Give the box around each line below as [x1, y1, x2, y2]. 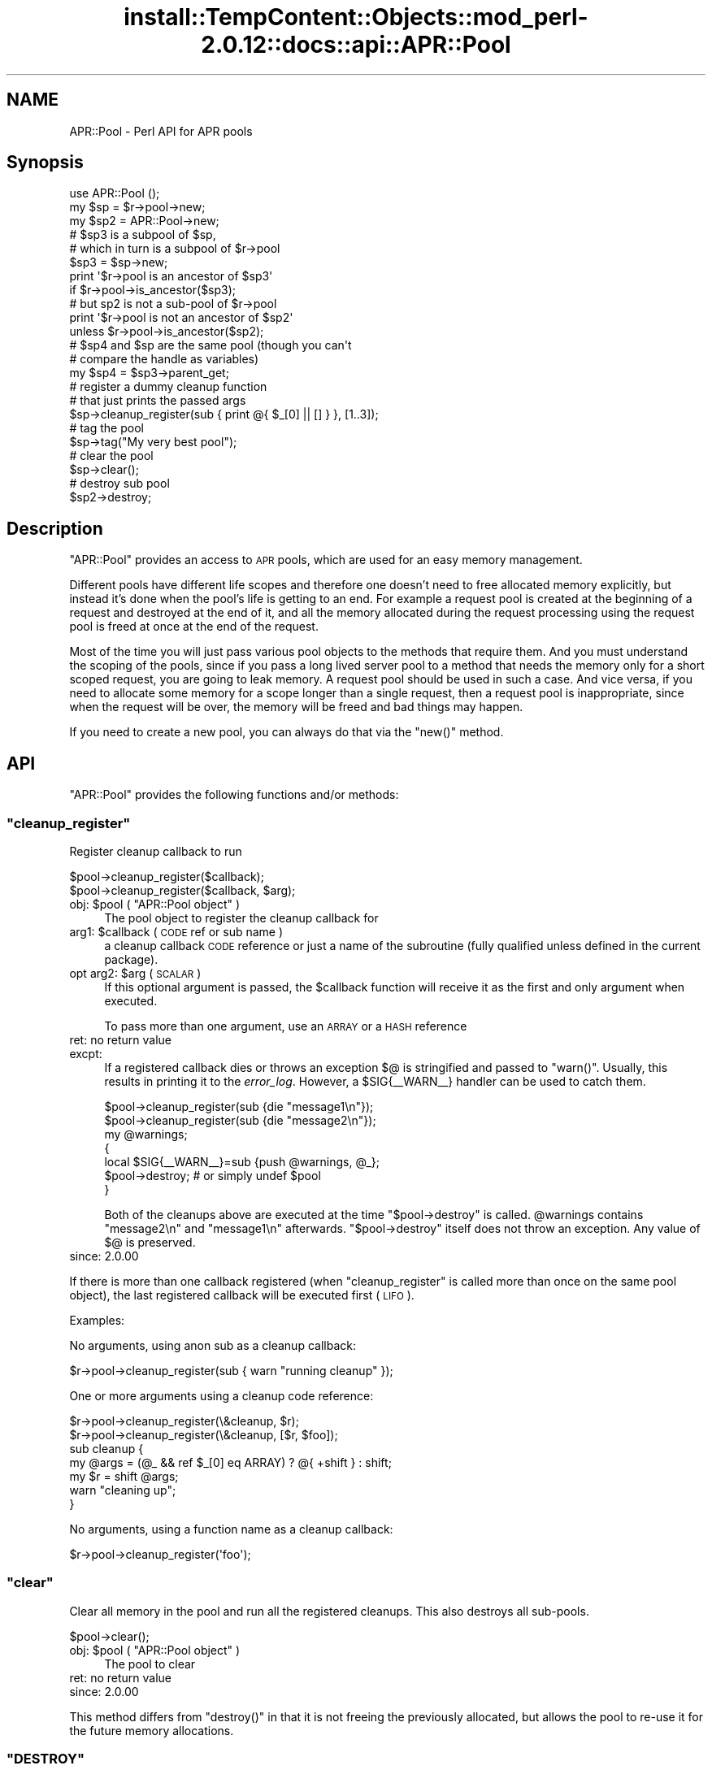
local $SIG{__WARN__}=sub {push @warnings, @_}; [104, 1154, 380, 1169]
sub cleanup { [69, 1441, 144, 1455]
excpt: [69, 1046, 102, 1061]
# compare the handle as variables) [69, 352, 259, 367]
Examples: [69, 1312, 125, 1327]
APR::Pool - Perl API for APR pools [69, 124, 253, 138]
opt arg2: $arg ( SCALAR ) [69, 965, 202, 980]
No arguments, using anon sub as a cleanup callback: [69, 1338, 356, 1352]
